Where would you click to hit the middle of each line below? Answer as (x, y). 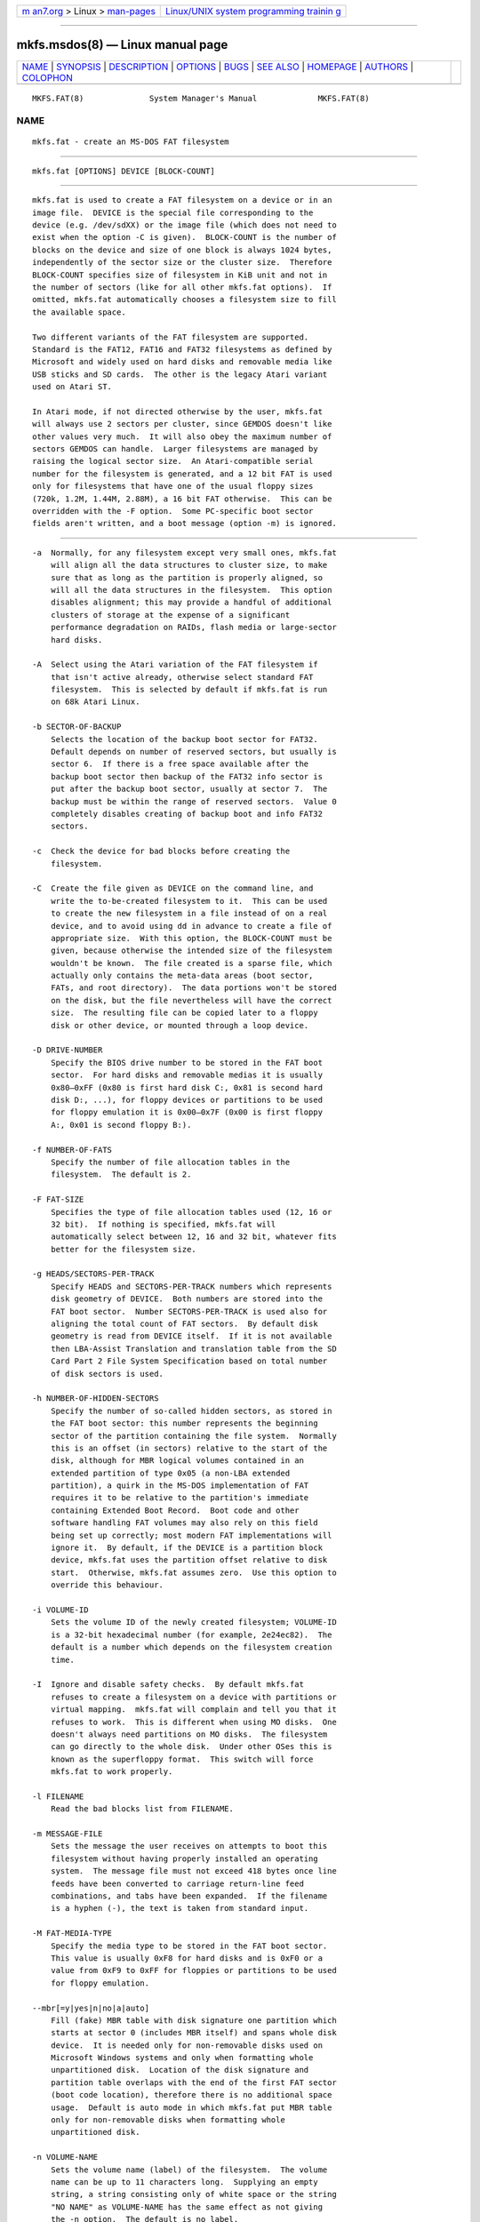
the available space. (79, 312)
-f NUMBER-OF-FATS (72, 1150)
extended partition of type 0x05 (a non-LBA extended (170, 1473)
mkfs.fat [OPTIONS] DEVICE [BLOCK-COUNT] (124, 171)
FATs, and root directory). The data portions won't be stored (193, 988)
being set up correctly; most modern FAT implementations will (191, 1535)
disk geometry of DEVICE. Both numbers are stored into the (187, 1299)
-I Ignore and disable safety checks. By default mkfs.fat (168, 1685)
